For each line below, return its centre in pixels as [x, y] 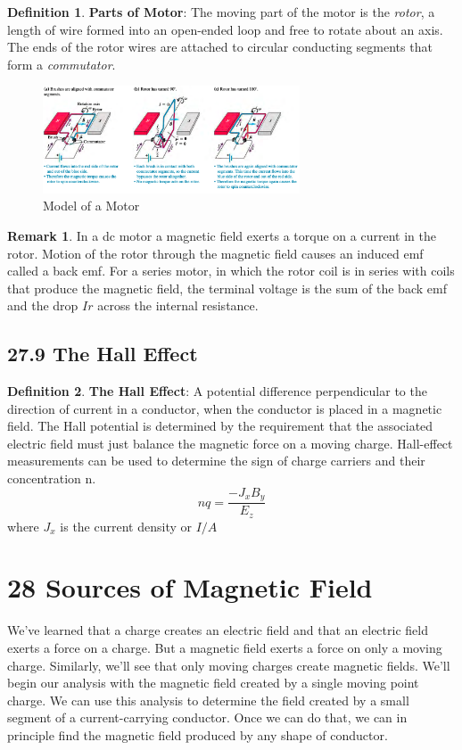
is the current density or [126, 526]
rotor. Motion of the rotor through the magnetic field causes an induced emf [215, 253]
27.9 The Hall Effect [103, 354]
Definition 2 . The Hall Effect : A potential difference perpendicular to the [217, 391]
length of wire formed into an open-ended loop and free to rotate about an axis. [225, 29]
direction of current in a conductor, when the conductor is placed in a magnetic [225, 408]
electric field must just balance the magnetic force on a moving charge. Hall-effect [230, 443]
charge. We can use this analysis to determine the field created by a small [208, 700]
